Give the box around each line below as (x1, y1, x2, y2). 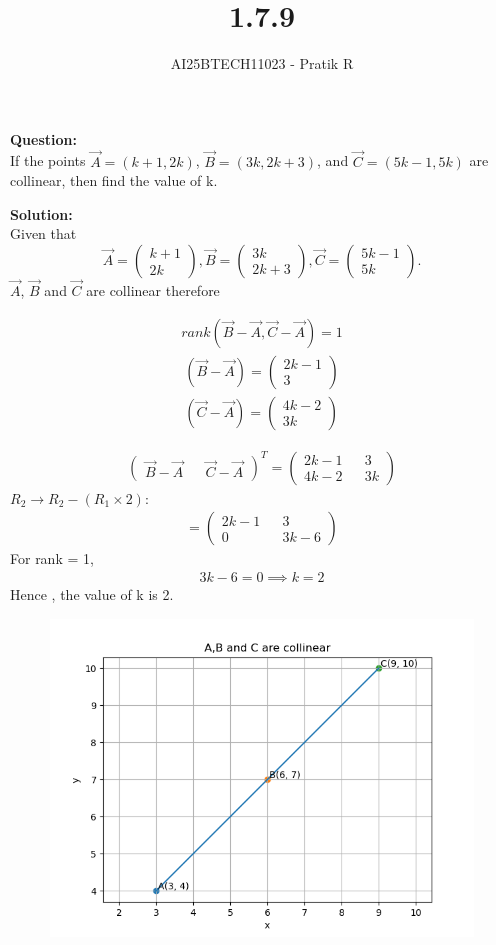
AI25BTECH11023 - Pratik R (170, 53, 354, 74)
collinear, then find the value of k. (10, 170, 218, 191)
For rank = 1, (10, 548, 94, 569)
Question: (10, 128, 77, 149)
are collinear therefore (86, 280, 220, 301)
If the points (10, 150, 86, 171)
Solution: (10, 203, 73, 224)
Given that (10, 223, 77, 244)
